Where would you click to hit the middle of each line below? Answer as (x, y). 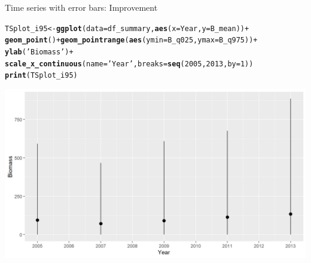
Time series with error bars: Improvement (81, 7)
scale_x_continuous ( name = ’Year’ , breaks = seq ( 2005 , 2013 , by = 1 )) (129, 64)
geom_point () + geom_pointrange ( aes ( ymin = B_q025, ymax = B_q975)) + (131, 40)
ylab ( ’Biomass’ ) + (39, 52)
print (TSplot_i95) (41, 76)
